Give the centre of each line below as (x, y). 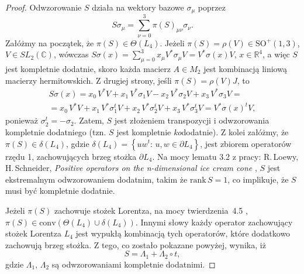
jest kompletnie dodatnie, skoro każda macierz (88, 68)
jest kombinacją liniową (245, 68)
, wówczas (71, 54)
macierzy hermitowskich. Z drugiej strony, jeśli (89, 80)
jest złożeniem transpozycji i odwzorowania (192, 120)
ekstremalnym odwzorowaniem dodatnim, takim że (96, 179)
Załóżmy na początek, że (50, 42)
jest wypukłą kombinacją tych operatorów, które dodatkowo (183, 233)
